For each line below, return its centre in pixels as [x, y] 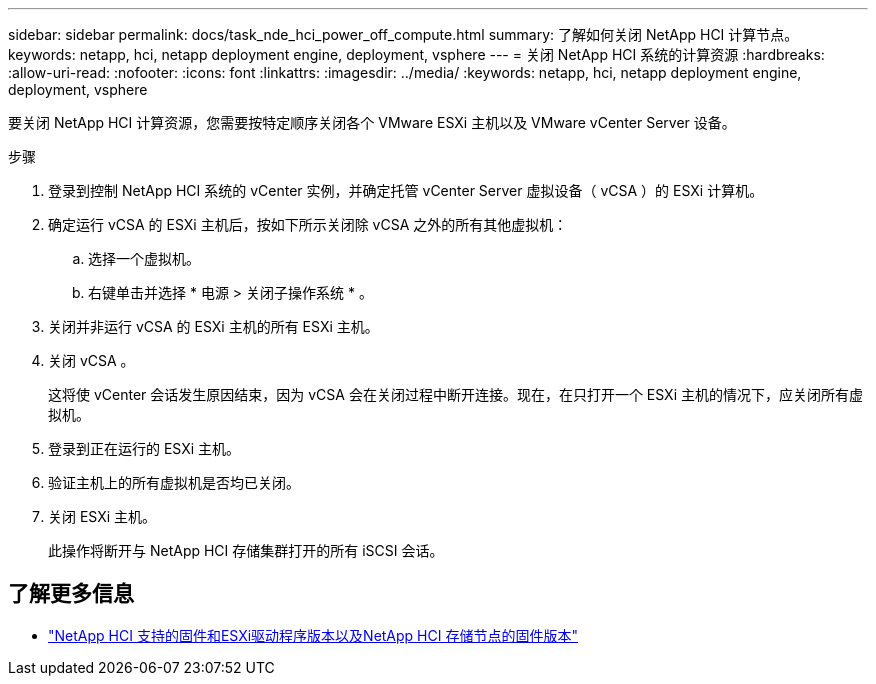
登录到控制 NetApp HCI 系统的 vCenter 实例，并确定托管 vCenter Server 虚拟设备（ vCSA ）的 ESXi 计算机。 [406, 190]
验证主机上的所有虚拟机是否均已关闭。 [174, 482]
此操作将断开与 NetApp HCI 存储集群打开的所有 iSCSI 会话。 [246, 550]
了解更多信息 [71, 594]
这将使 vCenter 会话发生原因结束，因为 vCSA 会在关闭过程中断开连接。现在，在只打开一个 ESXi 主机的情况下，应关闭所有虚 [455, 394]
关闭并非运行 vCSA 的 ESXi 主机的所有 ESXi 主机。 [213, 326]
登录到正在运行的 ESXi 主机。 [144, 448]
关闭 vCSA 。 [91, 360]
